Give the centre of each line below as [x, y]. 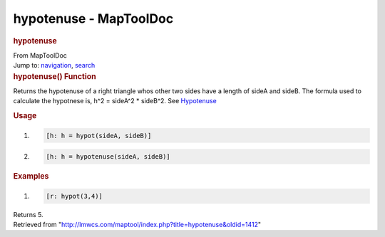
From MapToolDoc [40, 55]
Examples [31, 177]
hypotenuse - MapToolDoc [93, 19]
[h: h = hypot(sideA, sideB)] [99, 136]
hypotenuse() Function [55, 76]
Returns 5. [28, 214]
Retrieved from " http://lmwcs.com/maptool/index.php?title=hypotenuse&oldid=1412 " [137, 224]
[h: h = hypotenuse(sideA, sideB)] [108, 157]
